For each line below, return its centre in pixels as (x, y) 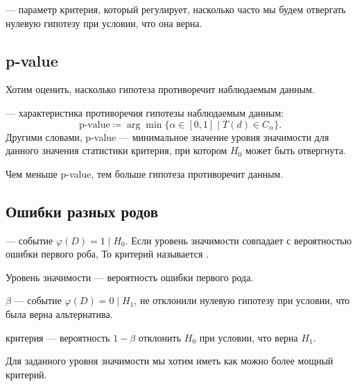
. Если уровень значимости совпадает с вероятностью (238, 240)
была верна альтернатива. (59, 313)
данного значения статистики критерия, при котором (116, 150)
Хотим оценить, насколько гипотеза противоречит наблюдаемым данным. (160, 89)
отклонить (160, 337)
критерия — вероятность (58, 337)
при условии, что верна (249, 337)
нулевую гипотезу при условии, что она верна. (104, 23)
